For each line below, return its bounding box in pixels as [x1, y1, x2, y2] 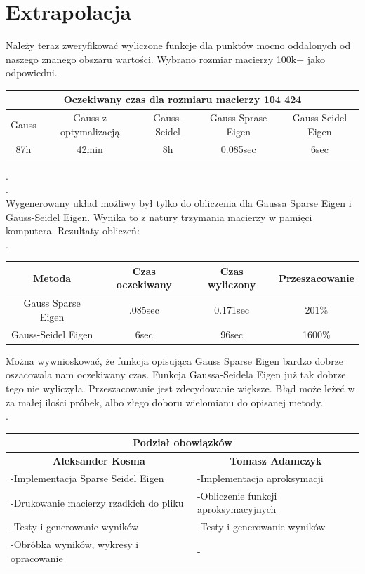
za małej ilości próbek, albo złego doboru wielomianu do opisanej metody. [6, 394, 324, 409]
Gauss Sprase [210, 110, 267, 125]
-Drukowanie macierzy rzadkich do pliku [11, 495, 184, 509]
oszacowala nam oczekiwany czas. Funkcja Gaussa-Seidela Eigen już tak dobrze [6, 367, 346, 382]
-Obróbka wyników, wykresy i [11, 537, 139, 552]
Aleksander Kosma [53, 453, 145, 468]
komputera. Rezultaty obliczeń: [6, 223, 140, 238]
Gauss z [73, 110, 107, 125]
